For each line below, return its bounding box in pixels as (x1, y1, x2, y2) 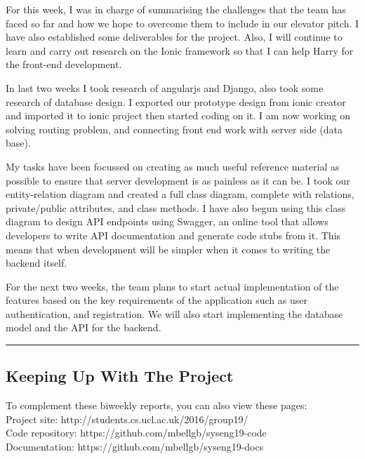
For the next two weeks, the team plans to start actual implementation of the (6, 279, 339, 293)
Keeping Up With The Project (6, 365, 234, 387)
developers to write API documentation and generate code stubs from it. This (6, 227, 341, 242)
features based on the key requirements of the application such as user (6, 293, 307, 307)
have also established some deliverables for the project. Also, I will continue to (6, 29, 343, 44)
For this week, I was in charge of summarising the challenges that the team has (6, 2, 346, 16)
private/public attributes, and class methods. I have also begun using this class (6, 200, 346, 215)
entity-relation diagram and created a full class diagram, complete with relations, (6, 187, 354, 201)
